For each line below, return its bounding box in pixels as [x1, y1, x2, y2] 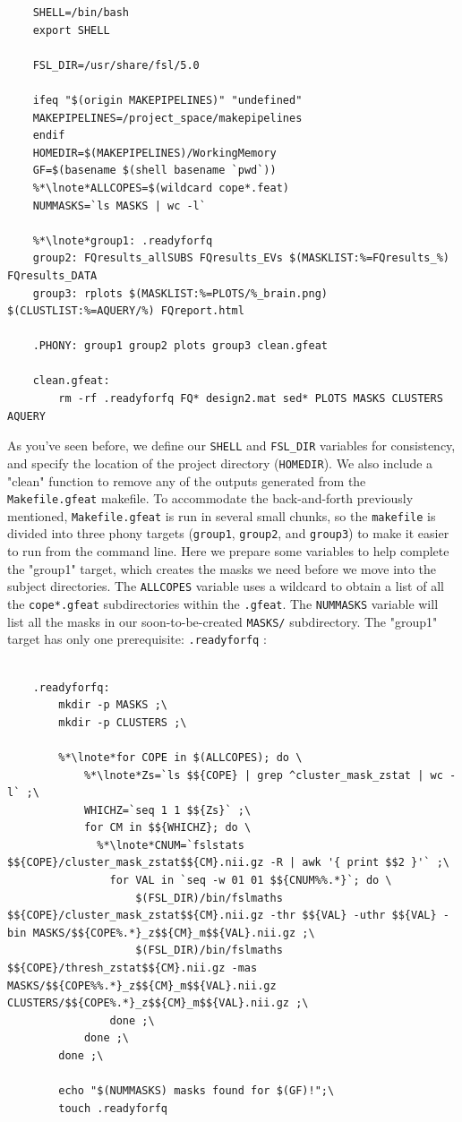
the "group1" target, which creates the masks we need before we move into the [7, 559, 436, 578]
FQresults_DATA [7, 269, 98, 282]
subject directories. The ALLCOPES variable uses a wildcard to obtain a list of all [7, 577, 444, 595]
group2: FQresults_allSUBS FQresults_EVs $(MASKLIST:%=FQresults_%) [32, 252, 449, 265]
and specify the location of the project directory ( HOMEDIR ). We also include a [7, 453, 433, 472]
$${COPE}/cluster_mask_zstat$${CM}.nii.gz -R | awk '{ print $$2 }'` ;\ [7, 856, 449, 869]
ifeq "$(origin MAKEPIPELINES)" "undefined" [32, 93, 303, 107]
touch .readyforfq [58, 1101, 167, 1115]
